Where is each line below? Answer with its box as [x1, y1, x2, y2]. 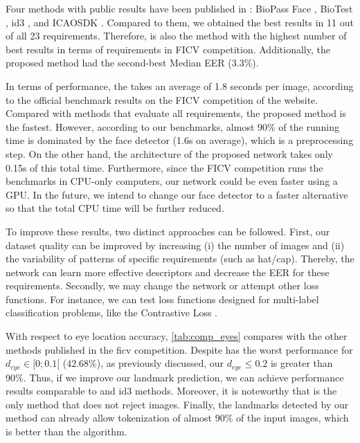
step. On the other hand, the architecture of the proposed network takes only [6, 146, 333, 161]
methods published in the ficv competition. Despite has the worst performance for [6, 342, 353, 356]
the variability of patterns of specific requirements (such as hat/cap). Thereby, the [6, 251, 354, 266]
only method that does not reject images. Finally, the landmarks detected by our [6, 397, 349, 411]
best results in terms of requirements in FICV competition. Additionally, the [6, 42, 330, 56]
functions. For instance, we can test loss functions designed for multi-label [6, 291, 319, 306]
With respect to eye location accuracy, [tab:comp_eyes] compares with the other [6, 329, 348, 343]
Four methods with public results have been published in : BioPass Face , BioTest [6, 1, 353, 15]
